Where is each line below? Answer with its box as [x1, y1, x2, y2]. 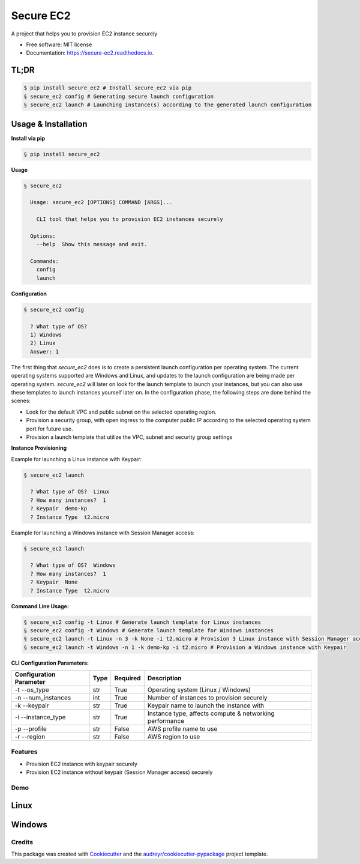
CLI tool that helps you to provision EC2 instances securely [36, 216, 223, 223]
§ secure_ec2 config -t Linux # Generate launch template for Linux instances [23, 618, 261, 626]
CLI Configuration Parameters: [11, 659, 89, 666]
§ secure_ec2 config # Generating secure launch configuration [23, 93, 214, 100]
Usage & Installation [11, 119, 88, 129]
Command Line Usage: [11, 602, 69, 609]
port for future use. [26, 425, 73, 432]
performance [147, 717, 185, 725]
